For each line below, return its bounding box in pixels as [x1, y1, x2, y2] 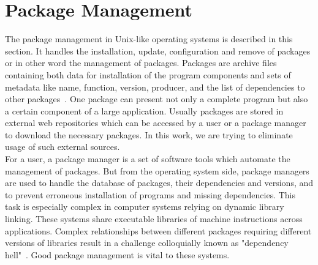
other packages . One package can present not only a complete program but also [5, 92, 308, 105]
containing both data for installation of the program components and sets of [5, 68, 291, 81]
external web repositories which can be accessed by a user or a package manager [5, 116, 306, 129]
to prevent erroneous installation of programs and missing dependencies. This [5, 188, 296, 201]
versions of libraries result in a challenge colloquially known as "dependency [5, 236, 289, 249]
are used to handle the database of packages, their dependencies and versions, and [5, 176, 314, 189]
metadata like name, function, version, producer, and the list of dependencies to [5, 80, 305, 93]
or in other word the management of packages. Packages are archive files [5, 56, 277, 69]
